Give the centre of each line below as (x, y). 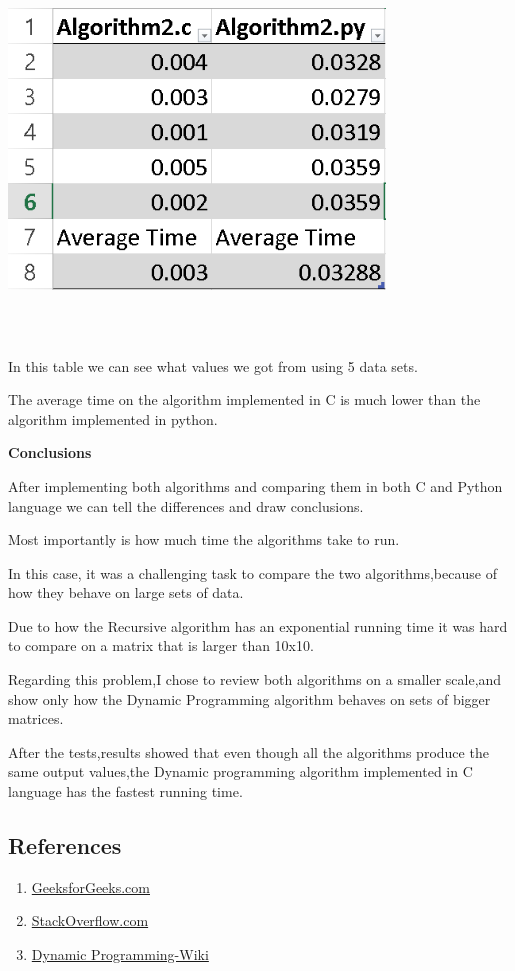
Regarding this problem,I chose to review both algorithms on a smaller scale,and (255, 679)
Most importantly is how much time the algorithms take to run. (204, 539)
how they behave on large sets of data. (126, 592)
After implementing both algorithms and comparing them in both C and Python (255, 485)
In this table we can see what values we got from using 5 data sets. (213, 365)
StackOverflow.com (90, 920)
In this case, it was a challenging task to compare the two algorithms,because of (252, 572)
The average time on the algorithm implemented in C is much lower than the (244, 399)
